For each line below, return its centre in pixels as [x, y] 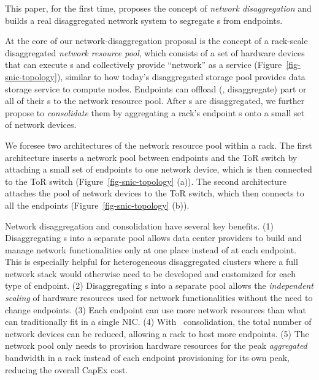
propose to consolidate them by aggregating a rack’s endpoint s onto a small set [155, 112]
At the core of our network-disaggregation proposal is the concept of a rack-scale [156, 41]
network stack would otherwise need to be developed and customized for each [150, 273]
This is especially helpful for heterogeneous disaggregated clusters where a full [152, 262]
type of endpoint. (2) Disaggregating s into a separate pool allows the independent [159, 285]
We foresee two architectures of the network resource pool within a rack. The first [159, 145]
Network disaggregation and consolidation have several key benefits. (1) [139, 225]
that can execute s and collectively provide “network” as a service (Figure [144, 65]
